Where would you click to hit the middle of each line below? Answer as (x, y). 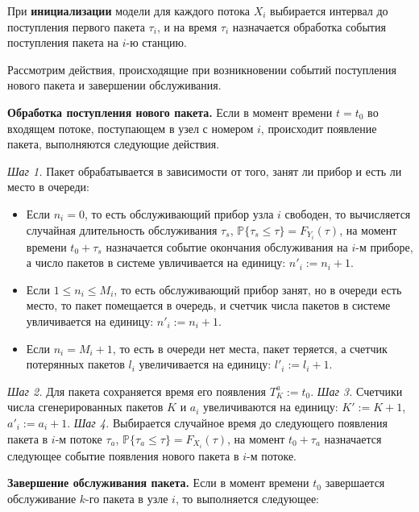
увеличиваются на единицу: (271, 407)
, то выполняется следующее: (247, 498)
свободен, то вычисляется (348, 213)
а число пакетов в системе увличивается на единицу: (156, 262)
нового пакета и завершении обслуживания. (114, 85)
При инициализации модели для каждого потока (129, 10)
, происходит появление (319, 128)
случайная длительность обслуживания (122, 229)
